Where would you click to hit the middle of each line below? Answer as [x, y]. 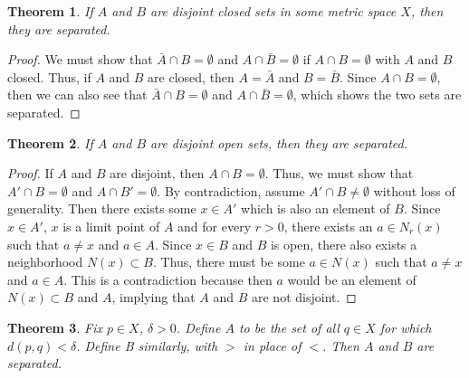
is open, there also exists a [344, 244]
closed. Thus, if [49, 76]
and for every [215, 226]
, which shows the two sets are [377, 94]
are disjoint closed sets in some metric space [273, 11]
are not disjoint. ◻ [304, 297]
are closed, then [191, 76]
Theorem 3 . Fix [55, 327]
